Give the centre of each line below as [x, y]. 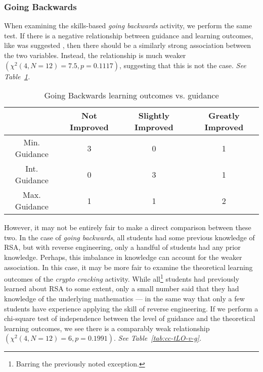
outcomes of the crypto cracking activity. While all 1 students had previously [122, 278]
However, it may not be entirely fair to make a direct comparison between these [128, 227]
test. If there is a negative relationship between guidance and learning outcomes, [129, 35]
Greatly [224, 116]
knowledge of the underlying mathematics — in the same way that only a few [124, 298]
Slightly [154, 116]
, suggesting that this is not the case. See [183, 65]
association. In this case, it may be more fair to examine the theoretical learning [128, 267]
